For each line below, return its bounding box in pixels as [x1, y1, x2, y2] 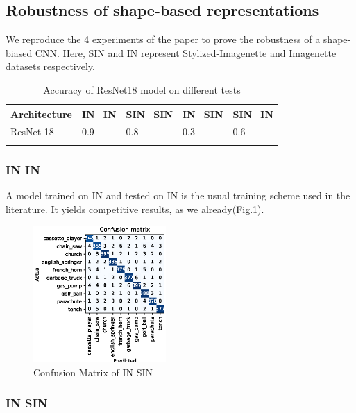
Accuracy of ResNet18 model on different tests [43, 82, 241, 96]
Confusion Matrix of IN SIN [33, 364, 153, 379]
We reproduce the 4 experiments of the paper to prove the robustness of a [6, 32, 321, 47]
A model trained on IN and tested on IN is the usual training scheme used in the [6, 187, 350, 202]
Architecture [10, 106, 72, 121]
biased [6, 45, 33, 60]
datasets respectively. [6, 59, 95, 74]
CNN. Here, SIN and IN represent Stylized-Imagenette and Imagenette [35, 45, 337, 60]
